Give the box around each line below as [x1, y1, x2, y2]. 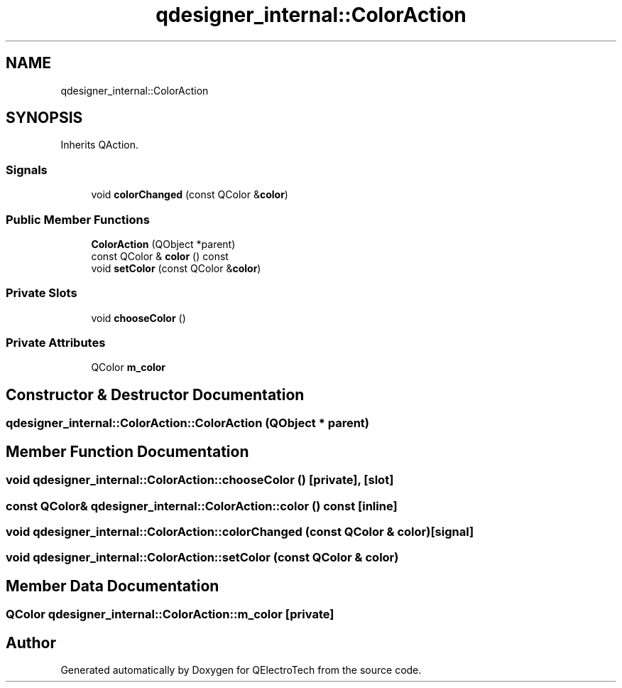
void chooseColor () [91, 311, 186, 324]
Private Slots [6, 286, 77, 301]
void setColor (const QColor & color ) [91, 262, 261, 274]
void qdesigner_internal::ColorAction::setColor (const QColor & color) [6, 550, 399, 565]
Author [6, 633, 56, 652]
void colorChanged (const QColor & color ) [91, 188, 288, 201]
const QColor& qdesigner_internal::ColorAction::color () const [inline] [6, 498, 398, 513]
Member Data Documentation [6, 576, 219, 595]
